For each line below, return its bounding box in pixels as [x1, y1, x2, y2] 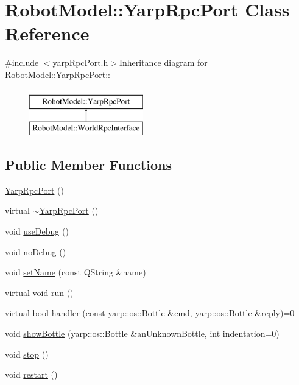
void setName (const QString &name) [5, 266, 146, 278]
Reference [5, 21, 90, 46]
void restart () [5, 368, 58, 381]
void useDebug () [5, 225, 69, 238]
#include [5, 56, 39, 69]
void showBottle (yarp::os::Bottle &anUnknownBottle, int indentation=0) [5, 327, 280, 340]
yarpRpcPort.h [52, 56, 108, 69]
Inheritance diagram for [119, 56, 208, 69]
